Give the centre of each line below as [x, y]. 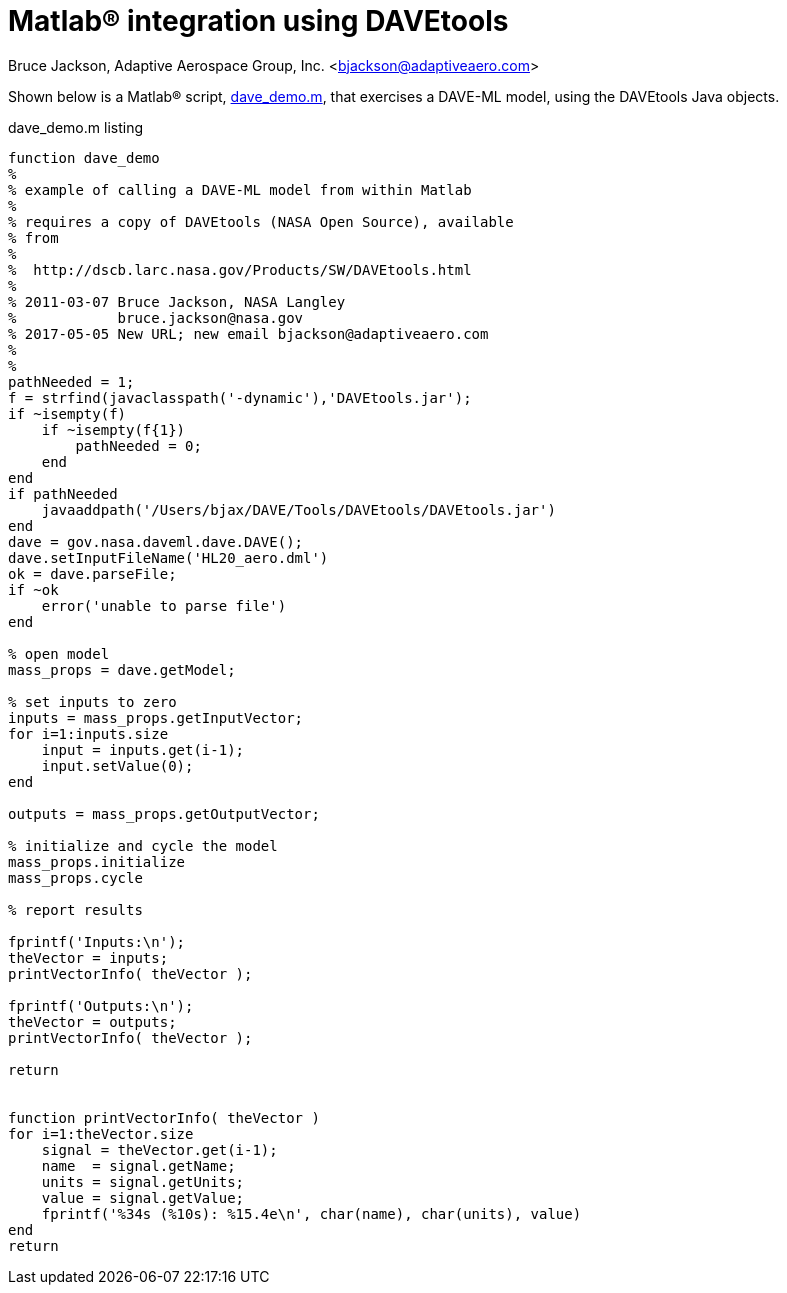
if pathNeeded [63, 493]
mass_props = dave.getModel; [122, 669]
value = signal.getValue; [143, 1197]
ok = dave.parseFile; [92, 573]
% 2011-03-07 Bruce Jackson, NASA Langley [177, 301]
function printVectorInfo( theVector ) [164, 1117]
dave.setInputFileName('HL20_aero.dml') [168, 557]
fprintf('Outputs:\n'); [101, 1005]
